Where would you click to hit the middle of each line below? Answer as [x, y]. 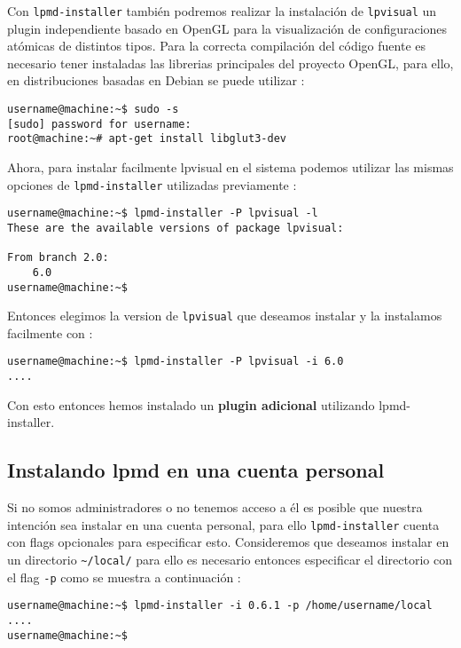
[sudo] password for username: [99, 124]
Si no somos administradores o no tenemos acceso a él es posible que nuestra [215, 507]
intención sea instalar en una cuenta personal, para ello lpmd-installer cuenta [223, 524]
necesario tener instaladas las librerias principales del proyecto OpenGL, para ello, [230, 63]
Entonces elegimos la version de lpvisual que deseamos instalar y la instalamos [225, 316]
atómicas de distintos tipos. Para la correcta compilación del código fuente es [216, 46]
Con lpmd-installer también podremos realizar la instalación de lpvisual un [222, 11]
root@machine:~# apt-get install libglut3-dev [147, 139]
